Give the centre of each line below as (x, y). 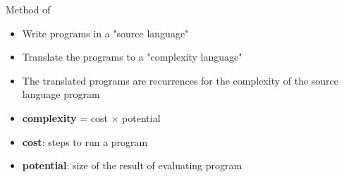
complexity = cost (65, 117)
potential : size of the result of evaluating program (132, 165)
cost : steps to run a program (85, 141)
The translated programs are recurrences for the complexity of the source (180, 80)
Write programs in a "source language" (105, 33)
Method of (28, 9)
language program (61, 94)
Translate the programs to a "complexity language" (132, 57)
